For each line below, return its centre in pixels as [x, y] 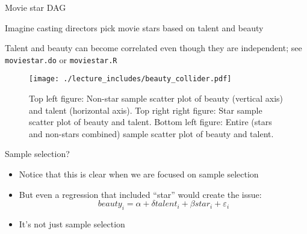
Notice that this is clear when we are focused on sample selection [139, 174]
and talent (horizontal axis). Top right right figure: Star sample [146, 110]
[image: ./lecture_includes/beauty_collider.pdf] [130, 79]
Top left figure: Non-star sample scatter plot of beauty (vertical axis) [156, 98]
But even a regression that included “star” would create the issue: [140, 194]
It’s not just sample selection [72, 224]
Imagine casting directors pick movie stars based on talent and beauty [134, 27]
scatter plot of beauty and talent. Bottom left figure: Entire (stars [150, 122]
